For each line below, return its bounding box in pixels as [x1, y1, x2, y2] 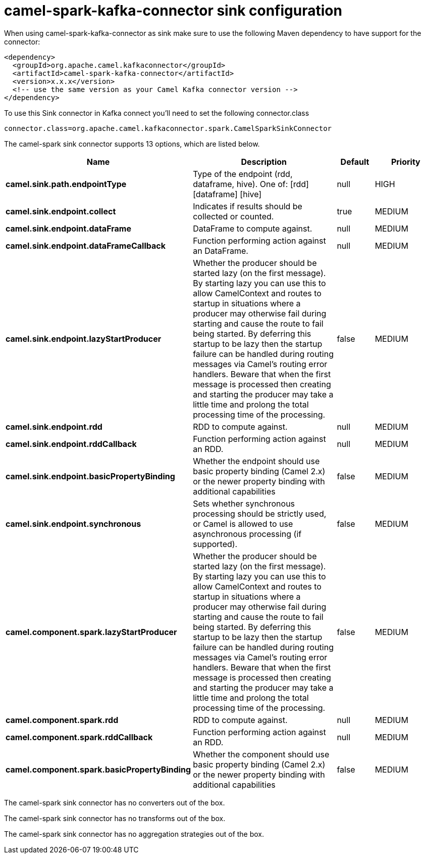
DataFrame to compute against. [193, 223, 312, 234]
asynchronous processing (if [193, 528, 302, 539]
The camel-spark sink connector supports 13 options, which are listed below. [4, 139, 260, 148]
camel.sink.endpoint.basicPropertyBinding [6, 471, 175, 481]
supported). [193, 538, 238, 549]
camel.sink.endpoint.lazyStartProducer [6, 333, 162, 344]
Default [340, 156, 369, 167]
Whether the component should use [193, 749, 330, 759]
